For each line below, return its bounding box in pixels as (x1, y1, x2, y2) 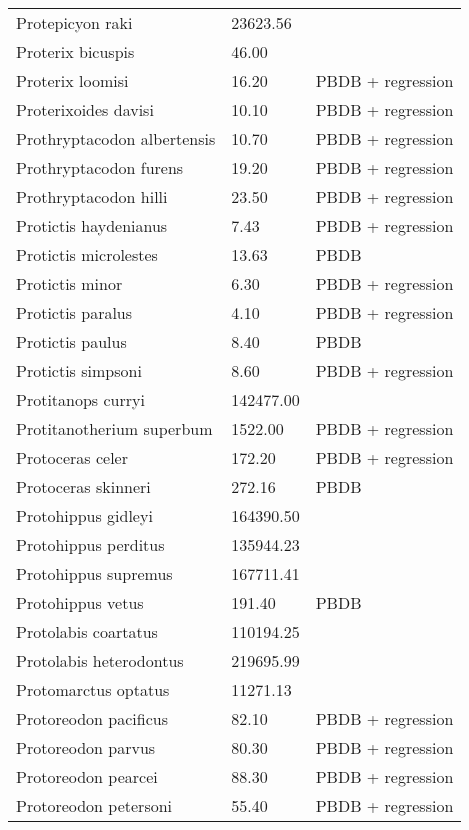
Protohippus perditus (16, 533, 165, 556)
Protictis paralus (16, 301, 133, 324)
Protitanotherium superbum (16, 417, 213, 440)
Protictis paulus (16, 330, 127, 353)
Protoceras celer (16, 446, 128, 469)
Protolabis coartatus (16, 620, 158, 643)
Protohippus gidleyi (16, 504, 153, 527)
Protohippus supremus (16, 562, 173, 585)
